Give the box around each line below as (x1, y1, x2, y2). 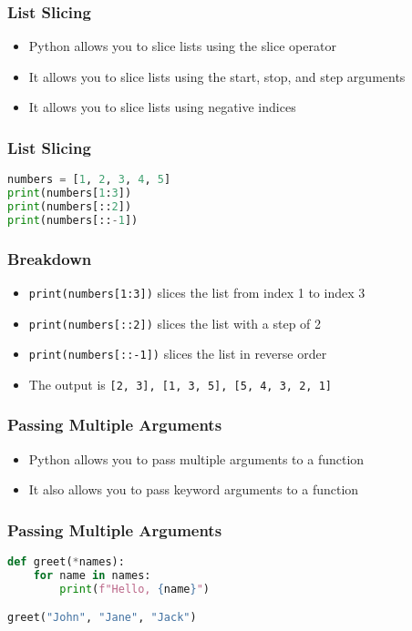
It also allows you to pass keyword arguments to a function (28, 480, 359, 499)
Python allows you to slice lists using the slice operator (28, 36, 336, 56)
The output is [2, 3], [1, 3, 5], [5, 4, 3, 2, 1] (28, 374, 332, 393)
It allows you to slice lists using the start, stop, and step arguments (28, 66, 406, 86)
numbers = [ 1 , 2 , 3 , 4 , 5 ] (7, 173, 171, 187)
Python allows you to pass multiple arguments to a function (28, 449, 365, 468)
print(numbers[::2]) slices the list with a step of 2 (28, 313, 322, 332)
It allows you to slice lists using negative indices (28, 97, 296, 117)
